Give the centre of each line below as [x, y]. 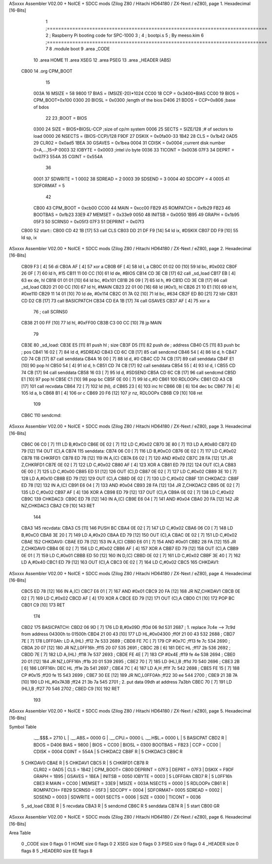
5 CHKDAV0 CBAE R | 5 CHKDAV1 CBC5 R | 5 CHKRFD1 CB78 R [85, 763]
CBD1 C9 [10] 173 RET [43, 605]
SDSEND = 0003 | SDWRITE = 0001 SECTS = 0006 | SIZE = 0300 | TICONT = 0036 [117, 797]
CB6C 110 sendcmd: [41, 415]
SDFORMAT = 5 [49, 186]
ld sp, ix [29, 238]
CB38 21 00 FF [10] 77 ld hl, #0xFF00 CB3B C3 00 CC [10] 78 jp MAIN [91, 323]
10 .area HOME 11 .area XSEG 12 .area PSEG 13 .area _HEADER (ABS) [102, 60]
